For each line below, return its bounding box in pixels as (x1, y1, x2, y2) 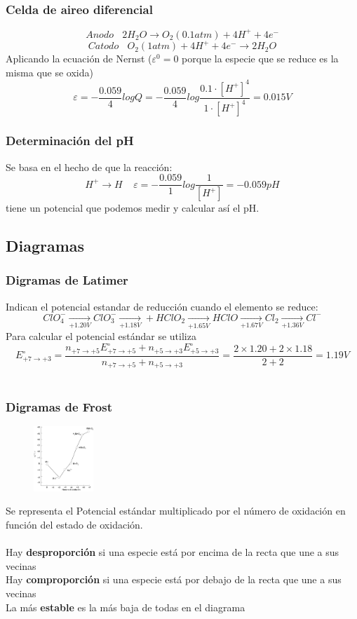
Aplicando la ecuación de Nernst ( (6, 51, 152, 66)
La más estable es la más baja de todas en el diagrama (6, 599, 245, 614)
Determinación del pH (6, 132, 134, 149)
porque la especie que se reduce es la (182, 51, 339, 66)
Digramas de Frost (6, 397, 112, 415)
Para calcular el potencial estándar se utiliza (6, 329, 196, 343)
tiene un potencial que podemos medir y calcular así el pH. (6, 200, 260, 215)
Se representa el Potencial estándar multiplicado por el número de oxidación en (6, 503, 346, 518)
